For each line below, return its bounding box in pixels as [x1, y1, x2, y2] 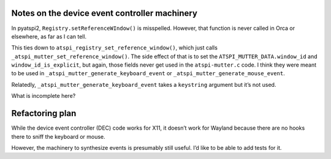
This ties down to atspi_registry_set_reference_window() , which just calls [11, 44, 218, 51]
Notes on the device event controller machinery [11, 8, 197, 18]
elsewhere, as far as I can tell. [11, 32, 87, 40]
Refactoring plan [11, 108, 77, 119]
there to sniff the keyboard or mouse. [11, 133, 105, 140]
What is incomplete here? [11, 92, 76, 100]
